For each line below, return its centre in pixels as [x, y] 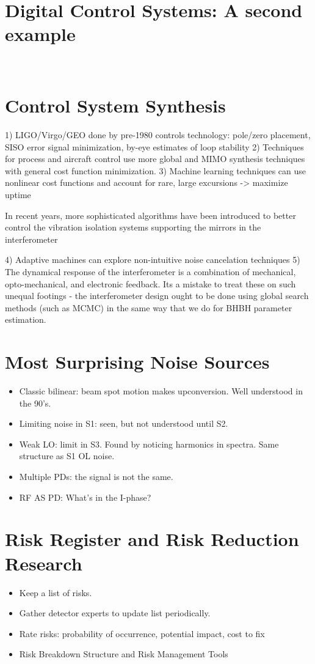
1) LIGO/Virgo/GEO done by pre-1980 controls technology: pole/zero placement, [158, 135]
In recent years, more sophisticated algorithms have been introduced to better [150, 215]
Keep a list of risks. [56, 592]
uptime [18, 194]
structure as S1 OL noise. [67, 456]
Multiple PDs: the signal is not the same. [96, 477]
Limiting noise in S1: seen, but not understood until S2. [124, 423]
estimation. [26, 319]
